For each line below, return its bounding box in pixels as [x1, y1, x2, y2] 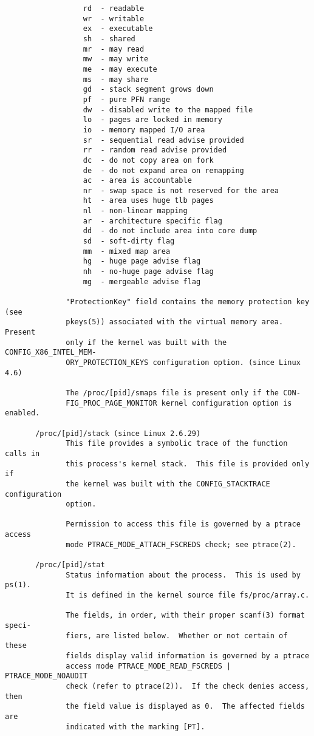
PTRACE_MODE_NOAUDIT [5, 672, 88, 681]
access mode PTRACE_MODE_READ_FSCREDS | [66, 661, 231, 670]
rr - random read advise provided [83, 146, 227, 155]
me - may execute [83, 64, 157, 73]
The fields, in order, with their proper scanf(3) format [66, 611, 305, 620]
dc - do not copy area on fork [83, 155, 214, 165]
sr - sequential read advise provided [83, 135, 244, 145]
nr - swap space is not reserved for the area [83, 186, 279, 195]
